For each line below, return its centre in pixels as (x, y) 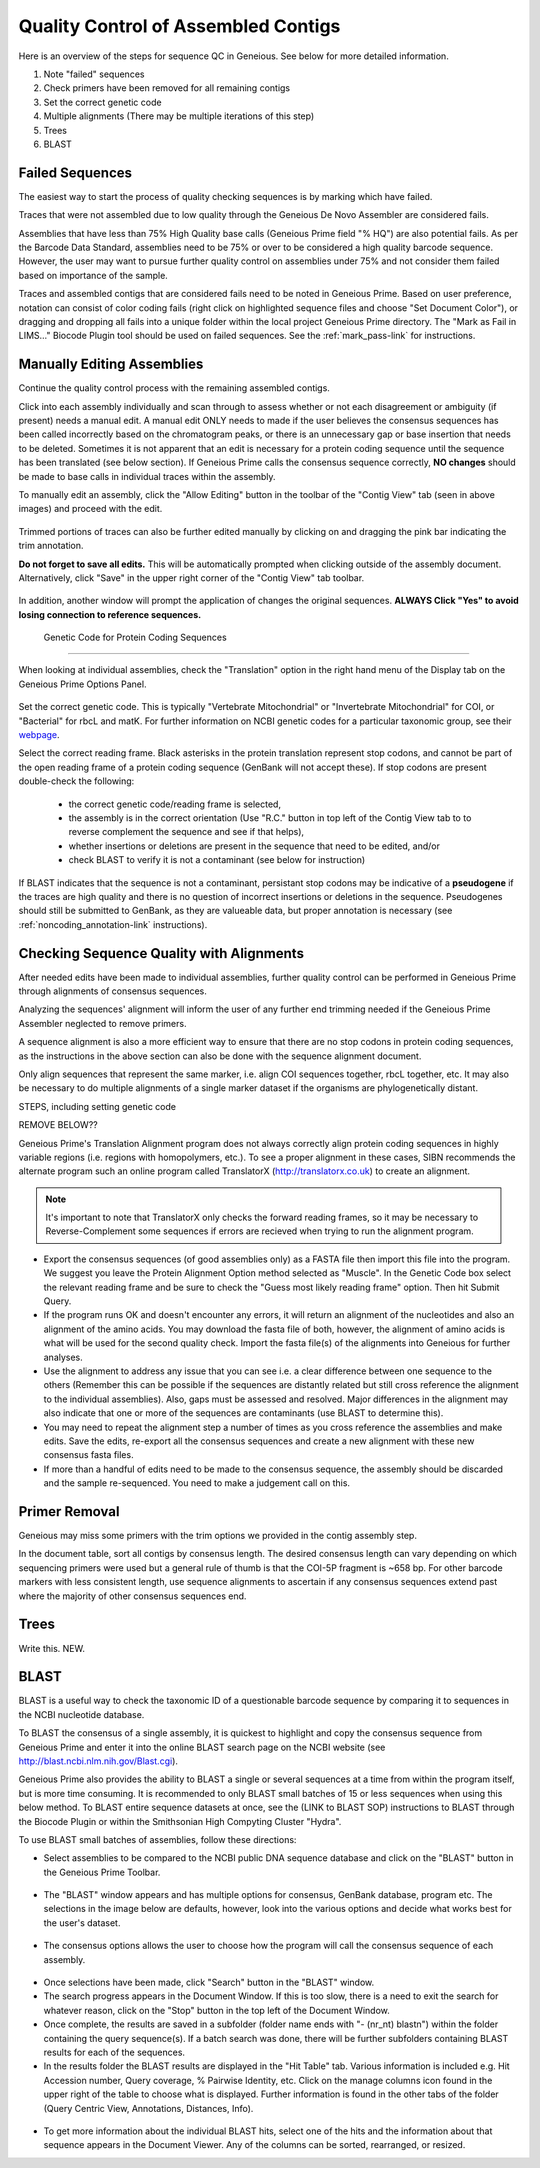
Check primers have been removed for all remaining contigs (167, 88)
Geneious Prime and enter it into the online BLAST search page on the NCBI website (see (202, 1747)
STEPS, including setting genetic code (97, 1106)
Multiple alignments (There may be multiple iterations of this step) (179, 116)
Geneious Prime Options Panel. (82, 684)
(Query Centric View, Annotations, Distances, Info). (148, 2108)
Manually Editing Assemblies (111, 364)
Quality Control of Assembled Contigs (179, 26)
